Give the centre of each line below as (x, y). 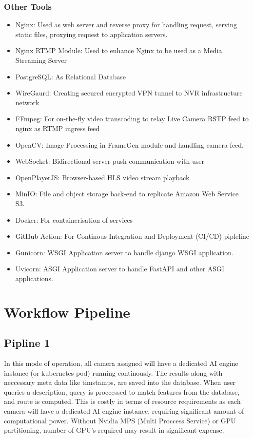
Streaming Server (41, 60)
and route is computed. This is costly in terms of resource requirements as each (122, 401)
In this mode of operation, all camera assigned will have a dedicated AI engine (121, 363)
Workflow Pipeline (67, 312)
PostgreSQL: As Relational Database (71, 76)
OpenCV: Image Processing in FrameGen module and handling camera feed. (130, 144)
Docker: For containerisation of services (74, 219)
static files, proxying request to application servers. (91, 34)
